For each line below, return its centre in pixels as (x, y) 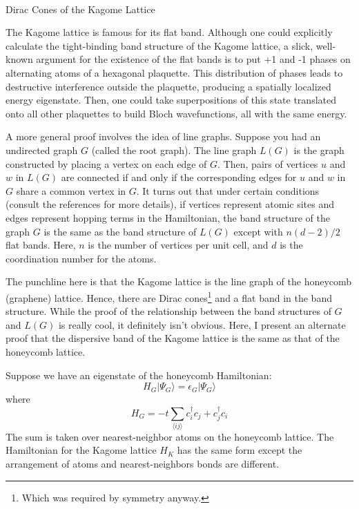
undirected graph (42, 150)
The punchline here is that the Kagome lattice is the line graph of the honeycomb (179, 281)
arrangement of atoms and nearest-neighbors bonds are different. (143, 464)
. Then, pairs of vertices (268, 163)
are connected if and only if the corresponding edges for (179, 177)
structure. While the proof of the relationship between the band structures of (168, 311)
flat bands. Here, (41, 245)
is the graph (319, 150)
